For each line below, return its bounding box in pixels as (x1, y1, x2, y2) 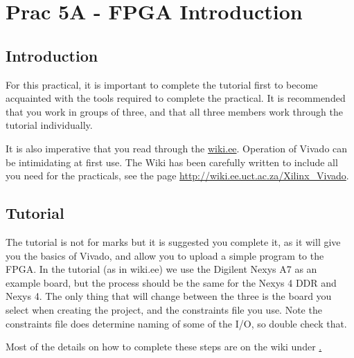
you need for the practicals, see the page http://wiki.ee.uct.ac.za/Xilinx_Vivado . (6, 168, 349, 183)
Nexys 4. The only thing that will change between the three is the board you (6, 289, 332, 303)
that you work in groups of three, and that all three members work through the (6, 104, 343, 118)
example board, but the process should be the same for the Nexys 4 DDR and (6, 275, 337, 289)
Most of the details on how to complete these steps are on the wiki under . (6, 339, 322, 354)
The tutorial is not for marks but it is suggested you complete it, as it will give (6, 234, 341, 249)
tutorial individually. (6, 118, 93, 132)
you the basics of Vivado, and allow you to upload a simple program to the (6, 248, 324, 262)
